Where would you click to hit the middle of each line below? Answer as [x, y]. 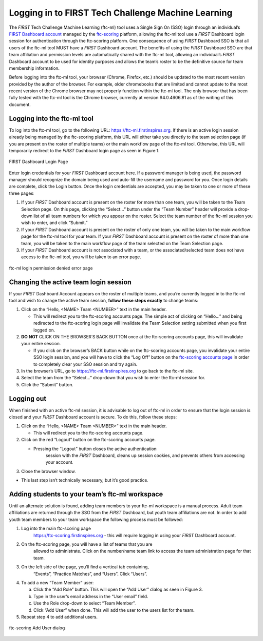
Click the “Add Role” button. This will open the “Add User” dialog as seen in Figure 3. [118, 589]
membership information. [34, 68]
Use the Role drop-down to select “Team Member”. [85, 603]
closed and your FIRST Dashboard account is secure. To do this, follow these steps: [93, 417]
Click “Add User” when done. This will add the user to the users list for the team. [114, 610]
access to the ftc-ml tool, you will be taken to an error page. [81, 257]
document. [20, 104]
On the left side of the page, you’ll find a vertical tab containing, [85, 567]
